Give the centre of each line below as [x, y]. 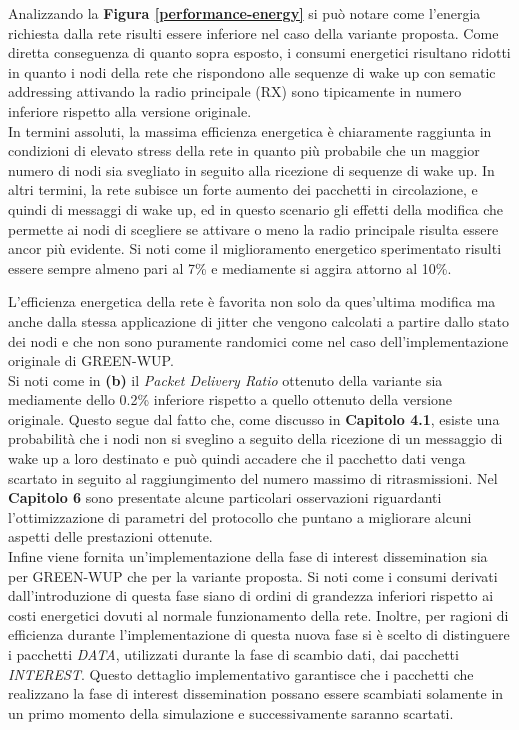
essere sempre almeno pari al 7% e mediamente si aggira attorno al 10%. [230, 267]
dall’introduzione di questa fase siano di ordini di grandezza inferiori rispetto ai [251, 595]
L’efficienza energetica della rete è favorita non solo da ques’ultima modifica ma [252, 301]
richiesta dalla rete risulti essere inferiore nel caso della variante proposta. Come [253, 32]
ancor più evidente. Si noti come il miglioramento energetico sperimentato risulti [255, 248]
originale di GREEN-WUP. [91, 360]
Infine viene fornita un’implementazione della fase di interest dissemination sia [248, 556]
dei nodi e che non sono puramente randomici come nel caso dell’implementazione [258, 340]
